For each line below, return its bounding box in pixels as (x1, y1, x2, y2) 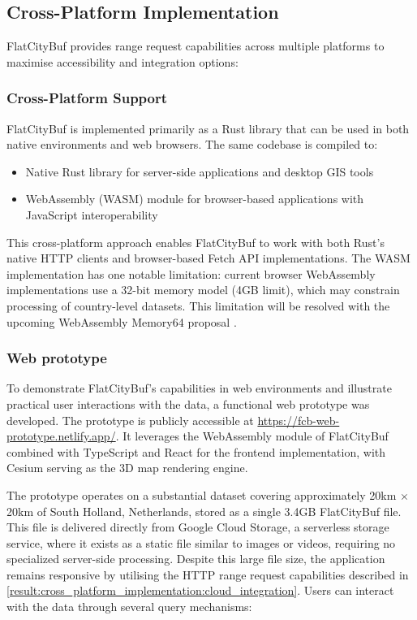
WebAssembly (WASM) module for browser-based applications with (25, 190, 364, 207)
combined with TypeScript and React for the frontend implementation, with (6, 443, 386, 460)
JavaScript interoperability (25, 206, 158, 223)
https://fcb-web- (257, 411, 340, 428)
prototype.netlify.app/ (6, 427, 116, 444)
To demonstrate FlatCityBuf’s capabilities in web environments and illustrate (6, 379, 392, 397)
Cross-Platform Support (6, 88, 168, 108)
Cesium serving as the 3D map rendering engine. (6, 459, 248, 476)
